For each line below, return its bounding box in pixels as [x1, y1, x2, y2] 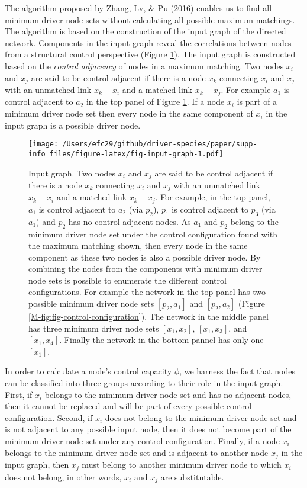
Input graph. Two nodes [28, 166, 116, 179]
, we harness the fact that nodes [179, 365, 296, 377]
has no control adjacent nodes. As [68, 215, 191, 227]
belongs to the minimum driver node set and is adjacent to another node [5, 446, 269, 458]
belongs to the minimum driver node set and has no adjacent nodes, [44, 388, 292, 400]
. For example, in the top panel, [155, 191, 270, 203]
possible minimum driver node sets [28, 297, 154, 310]
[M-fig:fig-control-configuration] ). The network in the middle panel [28, 310, 269, 323]
